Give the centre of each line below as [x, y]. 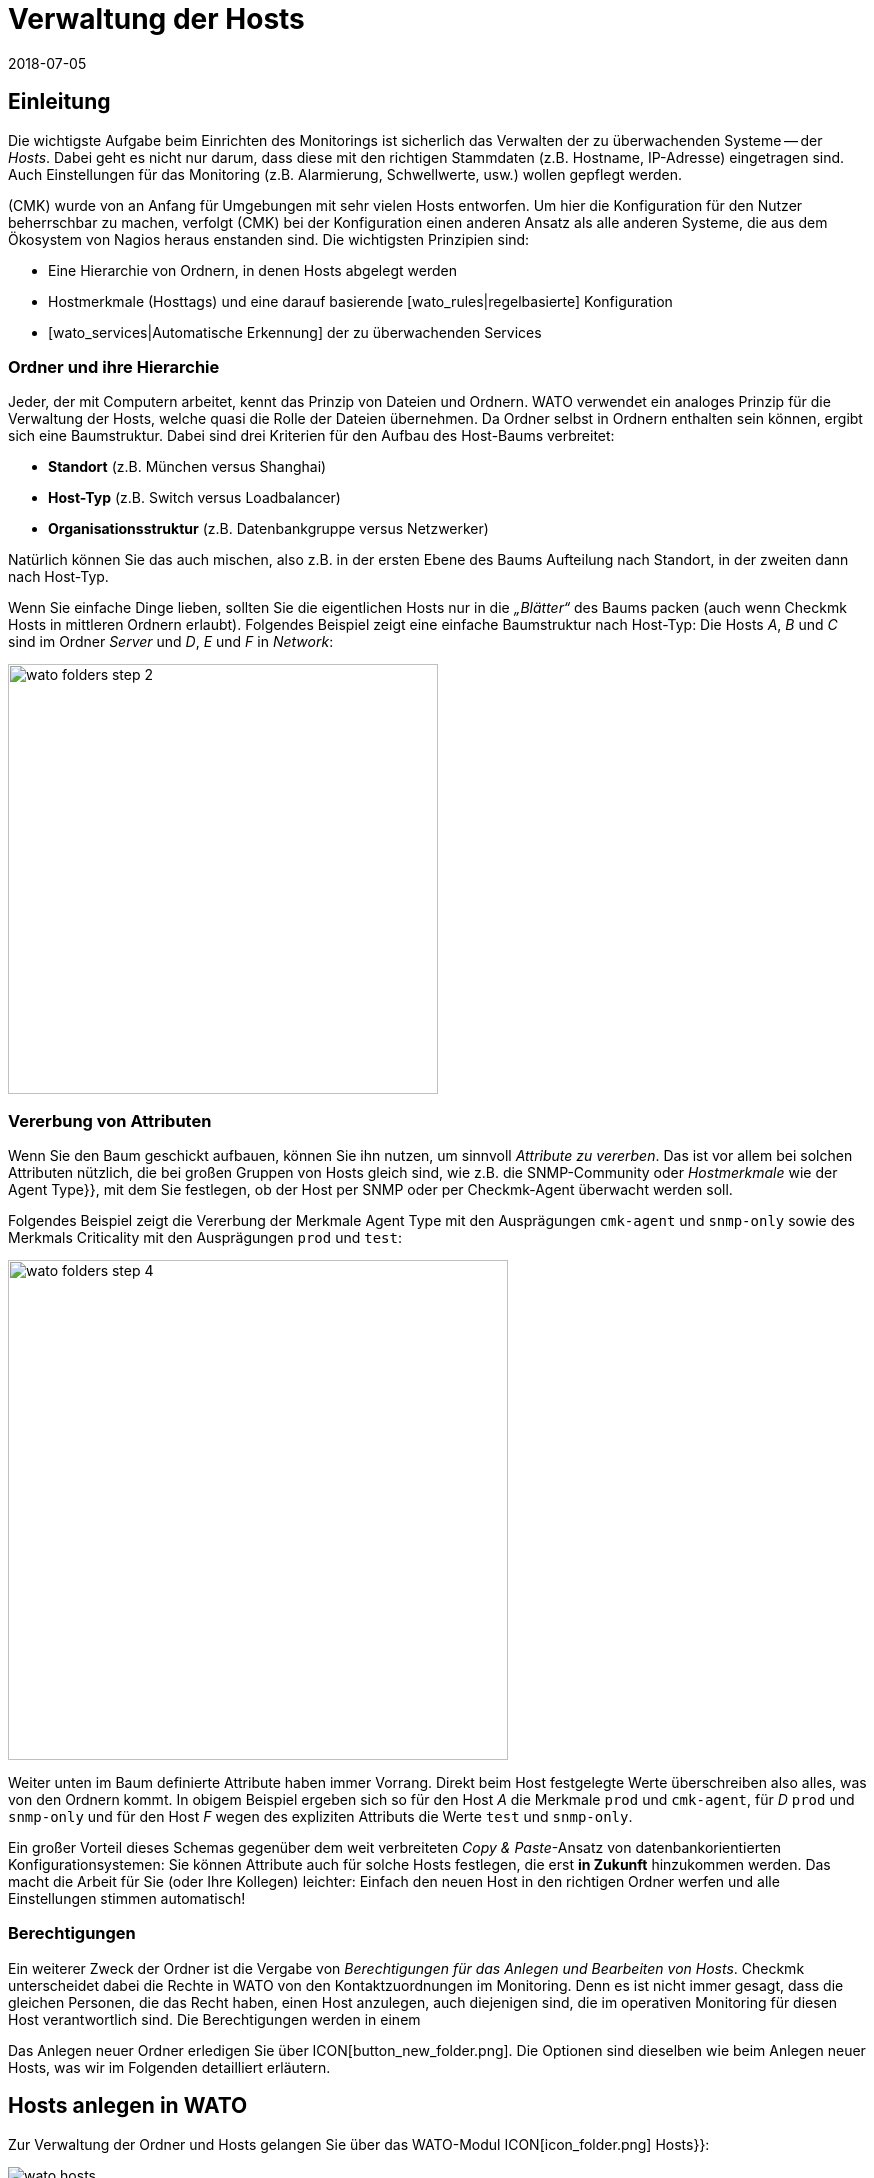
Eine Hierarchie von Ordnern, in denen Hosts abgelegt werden [252, 270]
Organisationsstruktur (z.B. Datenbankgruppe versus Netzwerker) [268, 529]
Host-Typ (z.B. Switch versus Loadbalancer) [194, 498]
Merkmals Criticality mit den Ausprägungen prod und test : [205, 1238]
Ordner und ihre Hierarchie [114, 366]
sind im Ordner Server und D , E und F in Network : [171, 642]
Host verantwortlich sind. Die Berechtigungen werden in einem [214, 2019]
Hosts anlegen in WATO [128, 2106]
